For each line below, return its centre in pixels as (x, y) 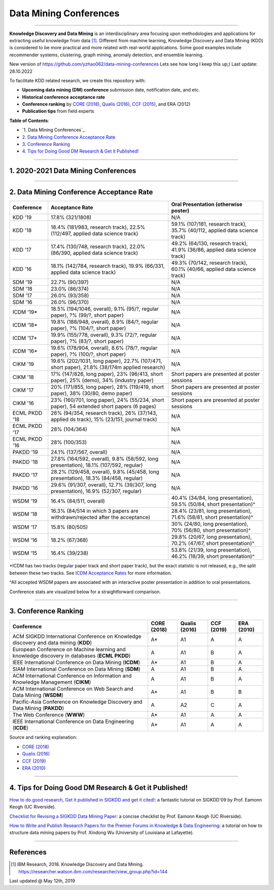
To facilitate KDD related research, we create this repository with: (77, 80)
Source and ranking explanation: (43, 738)
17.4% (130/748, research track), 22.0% (98, 247)
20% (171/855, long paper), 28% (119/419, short (108, 387)
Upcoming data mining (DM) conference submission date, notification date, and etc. (111, 90)
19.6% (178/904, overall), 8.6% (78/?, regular (104, 348)
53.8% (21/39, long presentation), (211, 550)
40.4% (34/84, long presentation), (212, 498)
